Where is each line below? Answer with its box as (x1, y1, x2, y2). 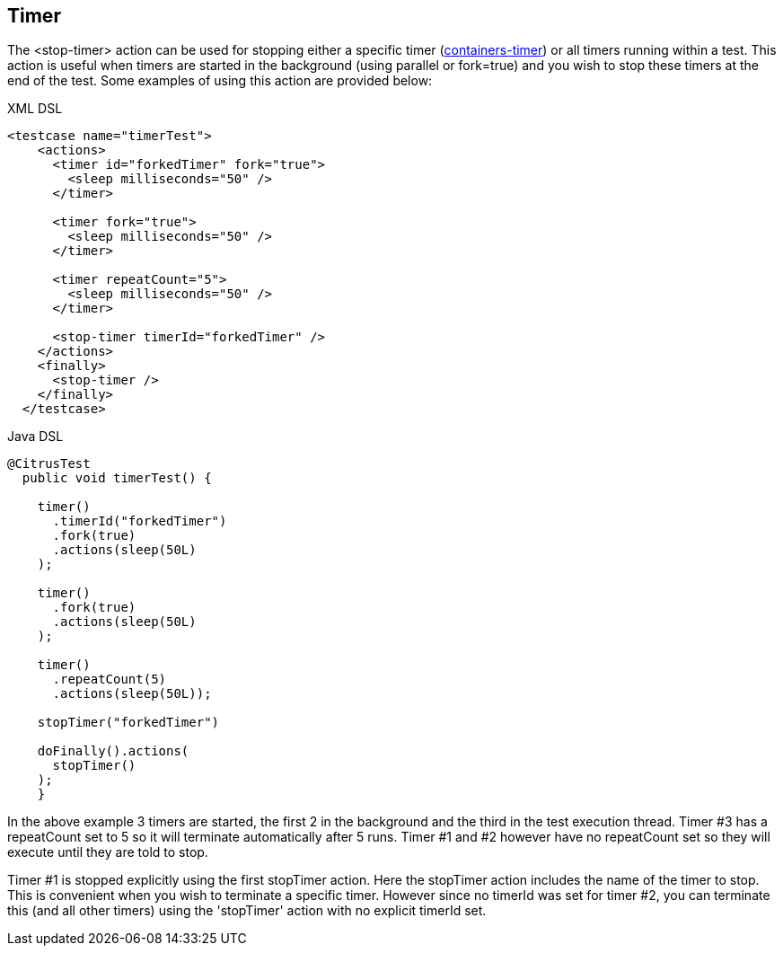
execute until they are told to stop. (7, 844, 208, 860)
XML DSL (7, 101, 63, 117)
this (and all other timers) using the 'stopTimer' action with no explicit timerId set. (7, 903, 487, 919)
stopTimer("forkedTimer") (37, 715, 220, 730)
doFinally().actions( (37, 744, 189, 759)
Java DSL (7, 428, 64, 445)
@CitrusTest (7, 456, 91, 472)
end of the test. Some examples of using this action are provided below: (7, 73, 433, 89)
